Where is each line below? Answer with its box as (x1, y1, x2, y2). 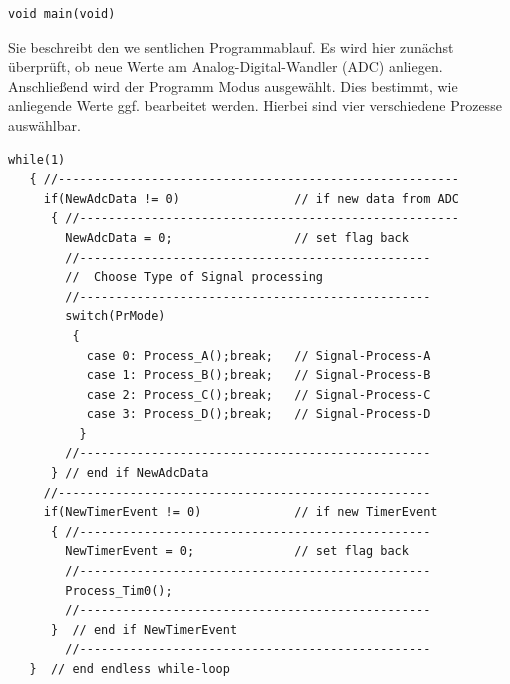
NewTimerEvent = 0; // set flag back (65, 544, 409, 559)
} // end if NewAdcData (50, 466, 209, 481)
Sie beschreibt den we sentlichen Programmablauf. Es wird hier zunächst (8, 36, 454, 57)
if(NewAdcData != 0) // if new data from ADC (43, 191, 460, 206)
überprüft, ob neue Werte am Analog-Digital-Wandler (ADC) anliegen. (8, 56, 443, 77)
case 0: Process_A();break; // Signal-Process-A (86, 348, 431, 363)
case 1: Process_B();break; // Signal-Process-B (86, 368, 431, 383)
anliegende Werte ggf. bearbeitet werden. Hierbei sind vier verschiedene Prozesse (8, 95, 502, 116)
